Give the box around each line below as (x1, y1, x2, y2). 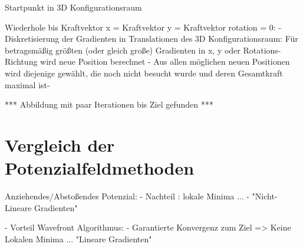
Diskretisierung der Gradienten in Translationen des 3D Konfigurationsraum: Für (5, 32, 298, 45)
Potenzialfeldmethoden (5, 156, 195, 180)
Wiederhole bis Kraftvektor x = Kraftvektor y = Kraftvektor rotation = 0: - (5, 21, 282, 33)
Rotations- (243, 44, 281, 56)
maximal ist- (5, 78, 50, 91)
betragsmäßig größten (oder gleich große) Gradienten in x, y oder (5, 44, 241, 56)
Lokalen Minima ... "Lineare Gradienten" (5, 232, 152, 245)
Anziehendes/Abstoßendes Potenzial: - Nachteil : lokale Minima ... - (5, 190, 249, 202)
